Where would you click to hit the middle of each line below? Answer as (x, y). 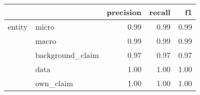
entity (18, 27)
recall (160, 12)
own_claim (54, 83)
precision (124, 12)
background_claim (67, 55)
